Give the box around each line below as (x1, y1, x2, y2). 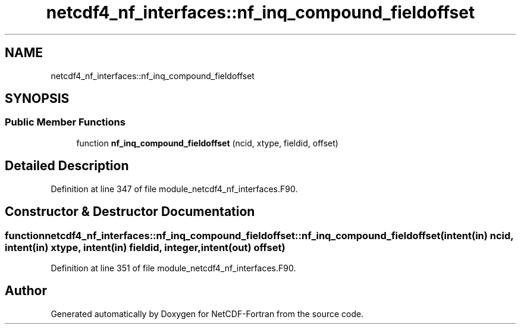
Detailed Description (5, 158, 129, 174)
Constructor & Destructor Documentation (5, 204, 255, 220)
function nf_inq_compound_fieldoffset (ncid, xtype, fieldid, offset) (76, 137, 338, 148)
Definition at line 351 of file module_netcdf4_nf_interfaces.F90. (51, 262, 296, 273)
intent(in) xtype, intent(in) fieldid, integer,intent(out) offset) (5, 241, 285, 253)
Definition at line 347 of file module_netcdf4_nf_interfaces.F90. (51, 183, 298, 194)
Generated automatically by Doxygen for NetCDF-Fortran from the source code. (51, 308, 364, 319)
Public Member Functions (5, 116, 125, 129)
